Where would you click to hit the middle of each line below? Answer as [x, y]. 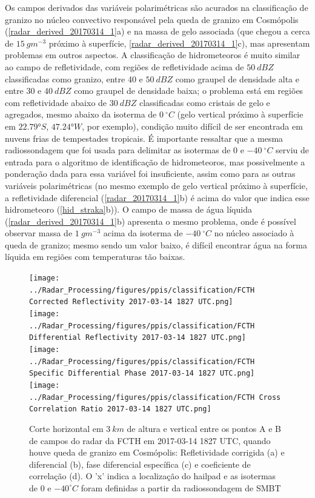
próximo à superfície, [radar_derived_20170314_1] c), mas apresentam [179, 43]
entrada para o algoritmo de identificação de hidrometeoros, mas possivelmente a [155, 161]
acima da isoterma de [143, 233]
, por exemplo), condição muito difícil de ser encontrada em [192, 126]
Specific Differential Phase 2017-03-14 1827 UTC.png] [142, 373]
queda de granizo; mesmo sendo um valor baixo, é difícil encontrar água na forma [156, 244]
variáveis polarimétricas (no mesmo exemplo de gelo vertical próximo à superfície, [156, 185]
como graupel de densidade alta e [237, 78]
